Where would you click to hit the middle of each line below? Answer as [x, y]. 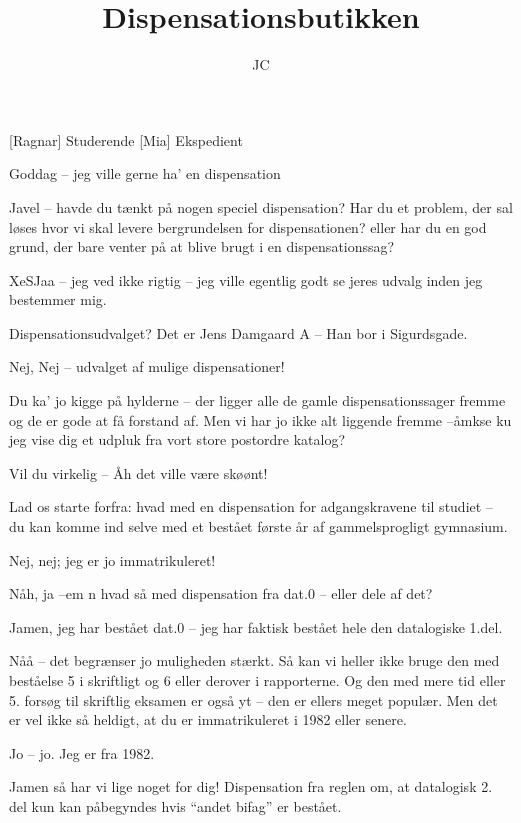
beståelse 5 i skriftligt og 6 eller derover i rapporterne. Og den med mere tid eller [257, 680]
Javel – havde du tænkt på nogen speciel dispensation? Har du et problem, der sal [261, 206]
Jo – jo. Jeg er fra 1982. [82, 752]
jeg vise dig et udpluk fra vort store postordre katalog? [177, 439]
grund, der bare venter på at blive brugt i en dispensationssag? [202, 246]
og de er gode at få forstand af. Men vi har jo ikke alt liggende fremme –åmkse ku [260, 419]
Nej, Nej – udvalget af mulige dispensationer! [147, 366]
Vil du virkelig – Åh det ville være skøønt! [138, 472]
